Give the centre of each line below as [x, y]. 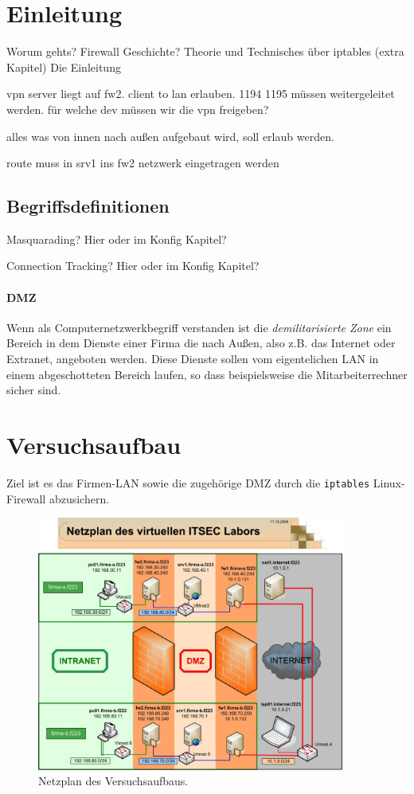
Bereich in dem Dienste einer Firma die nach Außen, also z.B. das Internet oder [201, 343]
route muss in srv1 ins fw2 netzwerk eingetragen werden [143, 163]
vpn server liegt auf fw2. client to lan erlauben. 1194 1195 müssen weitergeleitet [201, 94]
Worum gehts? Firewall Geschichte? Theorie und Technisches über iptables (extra [205, 51]
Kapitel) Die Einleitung [64, 66]
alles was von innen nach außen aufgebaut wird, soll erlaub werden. [170, 136]
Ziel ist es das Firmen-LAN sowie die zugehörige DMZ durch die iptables [188, 482]
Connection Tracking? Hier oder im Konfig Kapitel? [133, 266]
